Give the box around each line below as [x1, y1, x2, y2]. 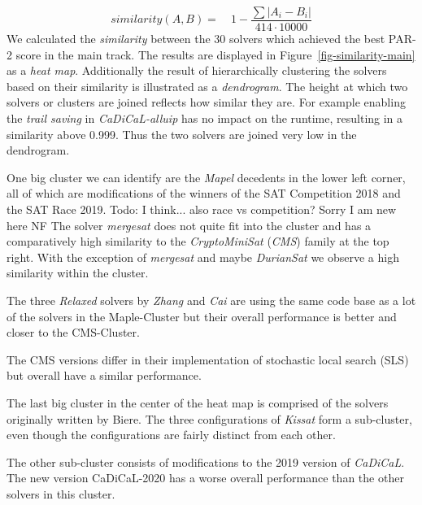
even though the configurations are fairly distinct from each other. [7, 426, 336, 443]
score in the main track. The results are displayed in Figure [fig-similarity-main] [15, 46, 415, 63]
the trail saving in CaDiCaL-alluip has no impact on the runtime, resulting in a [7, 110, 403, 127]
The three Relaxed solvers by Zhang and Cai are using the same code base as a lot [7, 291, 416, 308]
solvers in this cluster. [7, 485, 115, 502]
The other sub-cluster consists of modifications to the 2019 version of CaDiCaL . [7, 453, 405, 470]
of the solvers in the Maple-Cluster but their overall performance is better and [7, 307, 397, 324]
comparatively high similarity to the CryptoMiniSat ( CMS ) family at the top [7, 233, 389, 250]
